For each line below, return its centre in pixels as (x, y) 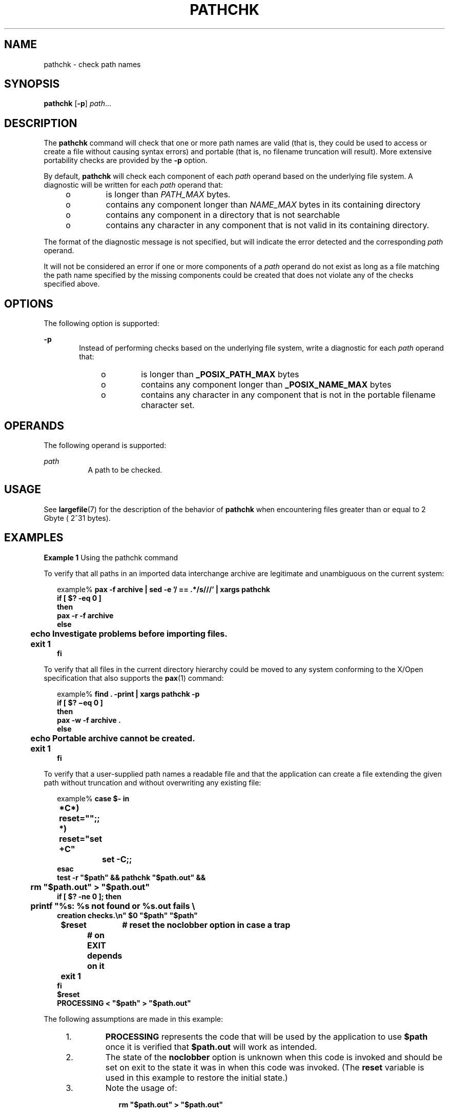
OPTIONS (29, 303)
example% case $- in (93, 798)
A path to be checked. (125, 470)
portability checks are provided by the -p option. (126, 160)
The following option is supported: (101, 323)
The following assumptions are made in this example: (134, 1019)
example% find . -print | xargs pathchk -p (128, 694)
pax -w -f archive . (89, 720)
